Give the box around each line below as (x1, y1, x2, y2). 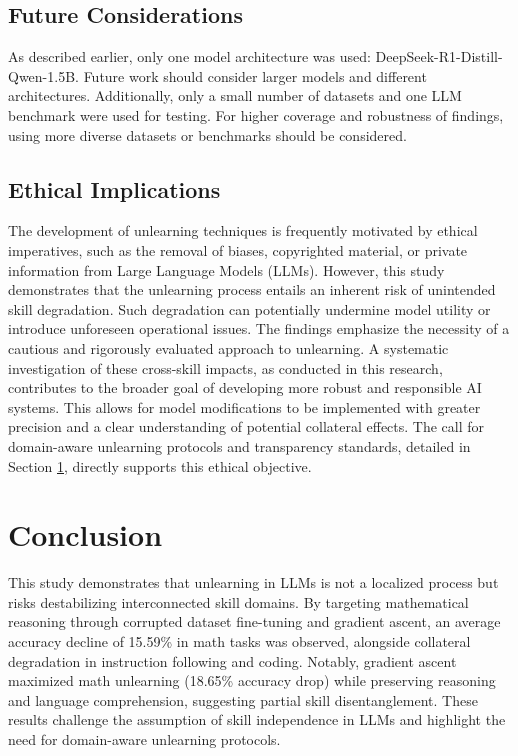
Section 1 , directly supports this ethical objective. (8, 455, 312, 476)
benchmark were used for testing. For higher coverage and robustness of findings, (8, 104, 504, 125)
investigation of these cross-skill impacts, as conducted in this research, (8, 357, 443, 378)
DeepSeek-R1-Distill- (375, 46, 503, 67)
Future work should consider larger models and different (83, 65, 427, 86)
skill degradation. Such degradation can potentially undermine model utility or (8, 298, 491, 319)
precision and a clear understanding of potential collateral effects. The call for (8, 416, 485, 437)
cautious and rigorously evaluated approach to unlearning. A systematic (8, 337, 449, 358)
